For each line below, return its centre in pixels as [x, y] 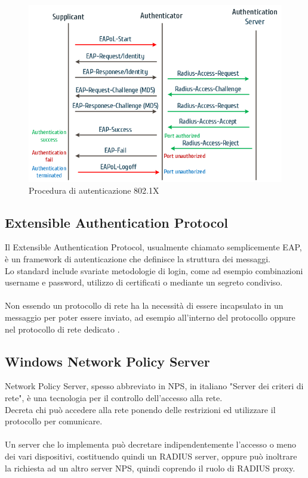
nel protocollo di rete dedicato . [62, 329]
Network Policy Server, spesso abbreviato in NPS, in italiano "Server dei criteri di [154, 386]
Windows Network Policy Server [107, 361]
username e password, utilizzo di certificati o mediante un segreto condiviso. [144, 282]
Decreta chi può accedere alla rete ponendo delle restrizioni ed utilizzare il [140, 409]
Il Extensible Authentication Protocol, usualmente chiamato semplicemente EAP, [153, 247]
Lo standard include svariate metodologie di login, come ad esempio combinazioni [154, 270]
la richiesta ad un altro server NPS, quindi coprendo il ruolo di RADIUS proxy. [150, 468]
